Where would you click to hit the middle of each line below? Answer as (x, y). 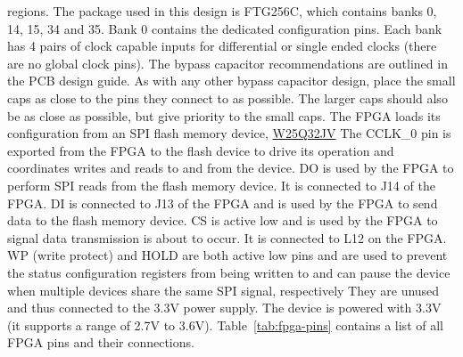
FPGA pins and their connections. (101, 342)
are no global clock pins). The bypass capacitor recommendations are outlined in (227, 63)
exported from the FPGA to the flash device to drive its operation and (201, 150)
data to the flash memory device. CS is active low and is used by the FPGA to (223, 220)
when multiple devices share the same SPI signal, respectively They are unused (223, 290)
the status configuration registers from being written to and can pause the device (229, 272)
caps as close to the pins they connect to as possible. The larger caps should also (227, 97)
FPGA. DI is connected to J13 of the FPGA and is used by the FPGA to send (223, 203)
